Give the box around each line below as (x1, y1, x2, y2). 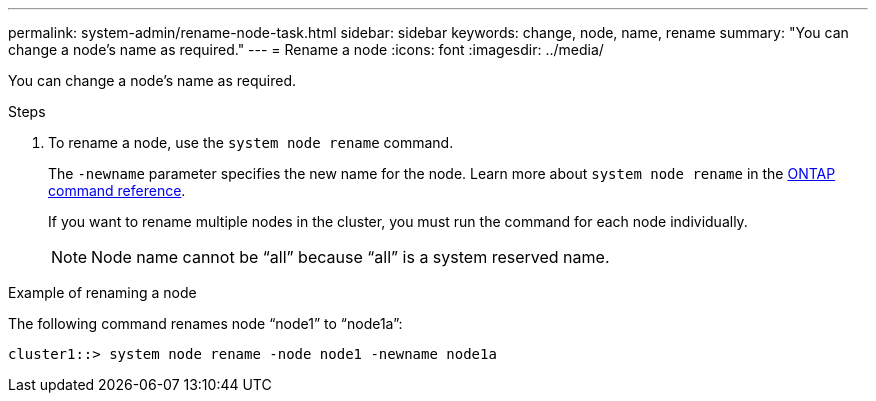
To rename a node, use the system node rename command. (48, 134, 454, 151)
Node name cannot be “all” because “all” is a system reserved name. (91, 247, 610, 267)
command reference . (48, 182, 186, 199)
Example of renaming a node (8, 284, 197, 301)
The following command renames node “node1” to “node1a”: (8, 315, 403, 332)
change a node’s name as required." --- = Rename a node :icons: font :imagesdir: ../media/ (8, 41, 604, 58)
